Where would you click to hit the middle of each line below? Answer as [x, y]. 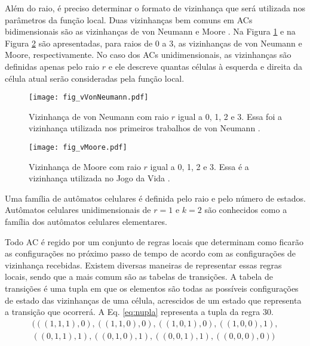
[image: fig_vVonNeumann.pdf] [89, 98]
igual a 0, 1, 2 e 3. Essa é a [199, 166]
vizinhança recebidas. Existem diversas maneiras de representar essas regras [143, 265]
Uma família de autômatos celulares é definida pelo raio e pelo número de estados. [155, 198]
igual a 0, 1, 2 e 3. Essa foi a [230, 116]
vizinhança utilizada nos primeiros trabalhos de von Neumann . [145, 128]
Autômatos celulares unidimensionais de [78, 210]
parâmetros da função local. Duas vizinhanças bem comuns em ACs [129, 19]
